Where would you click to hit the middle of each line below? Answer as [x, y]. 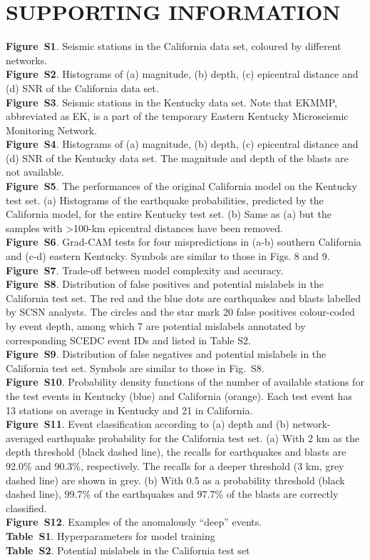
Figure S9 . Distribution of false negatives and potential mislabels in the [166, 354]
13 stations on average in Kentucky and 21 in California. [129, 410]
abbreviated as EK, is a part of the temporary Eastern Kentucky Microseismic [177, 116]
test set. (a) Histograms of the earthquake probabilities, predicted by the [165, 200]
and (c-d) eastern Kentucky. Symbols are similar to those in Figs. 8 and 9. [168, 256]
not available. [35, 172]
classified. [26, 507]
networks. [27, 60]
